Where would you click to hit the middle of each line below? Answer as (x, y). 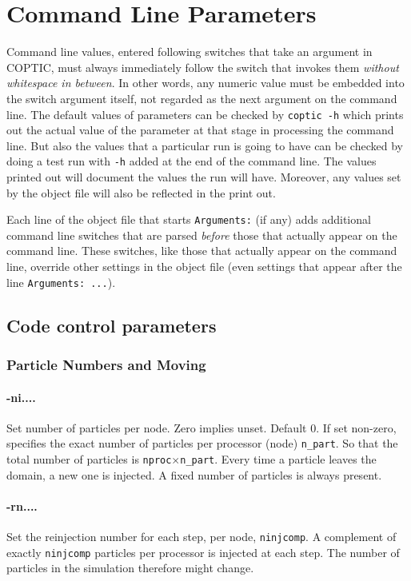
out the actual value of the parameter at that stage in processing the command (200, 130)
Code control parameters (112, 325)
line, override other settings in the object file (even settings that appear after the (204, 267)
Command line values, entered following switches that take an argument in (190, 52)
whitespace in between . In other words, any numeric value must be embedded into (205, 83)
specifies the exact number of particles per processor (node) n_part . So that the (202, 443)
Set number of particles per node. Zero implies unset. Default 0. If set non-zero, (202, 427)
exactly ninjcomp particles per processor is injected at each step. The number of (203, 552)
